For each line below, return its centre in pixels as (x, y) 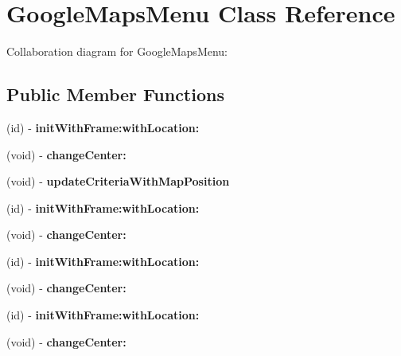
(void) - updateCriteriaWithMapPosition (118, 181)
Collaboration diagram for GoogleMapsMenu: (117, 51)
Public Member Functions (115, 94)
